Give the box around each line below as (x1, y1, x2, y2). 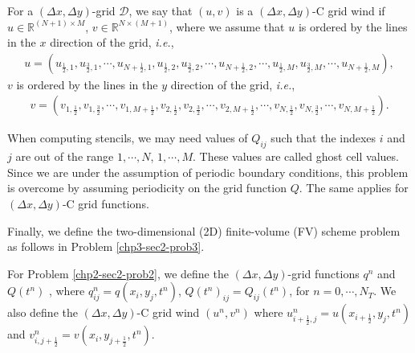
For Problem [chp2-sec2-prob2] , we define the (7, 265, 229, 281)
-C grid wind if (311, 2, 385, 18)
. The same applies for (299, 179, 409, 196)
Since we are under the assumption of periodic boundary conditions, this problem (7, 163, 409, 180)
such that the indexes (271, 129, 376, 146)
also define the (7, 304, 78, 321)
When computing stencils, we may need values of (7, 129, 248, 146)
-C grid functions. (62, 195, 149, 212)
